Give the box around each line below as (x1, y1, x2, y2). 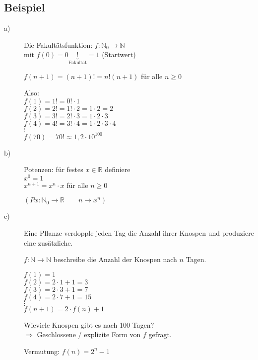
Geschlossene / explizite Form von (37, 329, 141, 340)
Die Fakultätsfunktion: (24, 39, 93, 50)
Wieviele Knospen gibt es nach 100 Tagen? (24, 319, 154, 330)
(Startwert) (102, 49, 136, 60)
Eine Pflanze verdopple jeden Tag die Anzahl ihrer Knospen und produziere (24, 227, 254, 238)
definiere (105, 164, 130, 175)
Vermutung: (24, 346, 60, 356)
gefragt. (148, 329, 172, 340)
